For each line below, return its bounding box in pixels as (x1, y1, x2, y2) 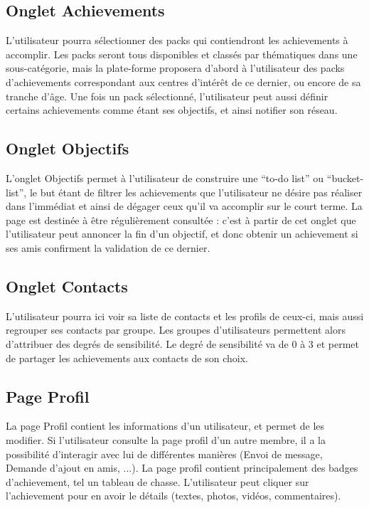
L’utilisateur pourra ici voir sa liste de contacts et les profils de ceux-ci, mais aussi (6, 308, 364, 323)
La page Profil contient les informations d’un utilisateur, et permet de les (6, 418, 325, 433)
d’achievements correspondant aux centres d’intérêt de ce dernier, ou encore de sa (6, 74, 361, 89)
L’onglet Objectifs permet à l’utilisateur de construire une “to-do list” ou (6, 170, 324, 185)
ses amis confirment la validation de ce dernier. (6, 240, 210, 255)
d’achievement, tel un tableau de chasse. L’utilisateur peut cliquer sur (6, 474, 309, 489)
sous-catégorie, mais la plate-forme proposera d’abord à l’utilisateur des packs (6, 60, 345, 75)
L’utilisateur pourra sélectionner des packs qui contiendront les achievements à (6, 33, 348, 48)
